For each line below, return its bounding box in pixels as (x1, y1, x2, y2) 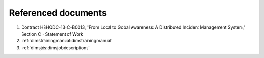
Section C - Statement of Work (21, 31, 83, 37)
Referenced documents (9, 7, 107, 18)
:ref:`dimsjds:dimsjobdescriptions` (21, 44, 90, 51)
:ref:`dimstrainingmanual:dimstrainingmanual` (21, 38, 112, 44)
